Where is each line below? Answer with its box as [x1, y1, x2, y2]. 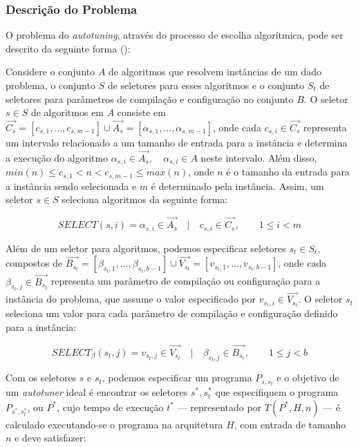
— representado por [177, 399, 262, 414]
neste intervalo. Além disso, [200, 150, 317, 164]
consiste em [117, 105, 166, 120]
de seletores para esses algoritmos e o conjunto [107, 78, 305, 92]
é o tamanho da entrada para [226, 164, 350, 179]
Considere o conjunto [6, 64, 95, 79]
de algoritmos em [30, 105, 104, 120]
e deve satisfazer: [15, 430, 86, 445]
